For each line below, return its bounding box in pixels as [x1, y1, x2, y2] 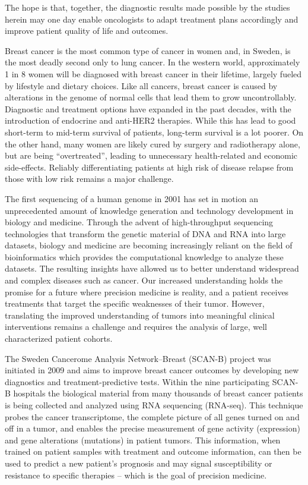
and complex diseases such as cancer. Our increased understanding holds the [5, 274, 283, 286]
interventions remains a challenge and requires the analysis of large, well [5, 320, 267, 333]
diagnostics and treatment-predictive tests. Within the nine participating [5, 375, 270, 388]
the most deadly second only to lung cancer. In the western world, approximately [5, 56, 300, 68]
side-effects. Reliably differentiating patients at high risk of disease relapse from [5, 160, 294, 173]
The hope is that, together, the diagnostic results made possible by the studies [5, 1, 290, 13]
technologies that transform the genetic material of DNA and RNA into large [5, 227, 286, 240]
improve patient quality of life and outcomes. [5, 24, 169, 37]
